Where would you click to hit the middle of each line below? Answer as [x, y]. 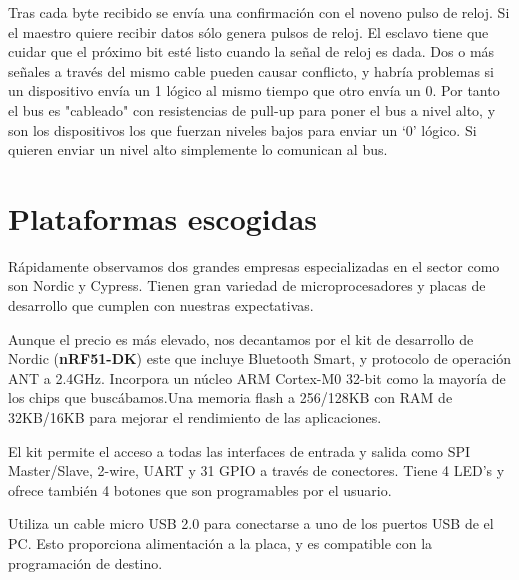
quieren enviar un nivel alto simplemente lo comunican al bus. [198, 149]
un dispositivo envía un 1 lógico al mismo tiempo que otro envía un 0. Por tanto [254, 90]
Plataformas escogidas [163, 217]
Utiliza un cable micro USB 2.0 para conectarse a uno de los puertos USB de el [251, 523]
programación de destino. [85, 562]
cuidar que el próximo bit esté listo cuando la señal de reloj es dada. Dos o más [251, 51]
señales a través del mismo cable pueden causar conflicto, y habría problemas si [251, 70]
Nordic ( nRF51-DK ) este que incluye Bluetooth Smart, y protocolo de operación [260, 358]
